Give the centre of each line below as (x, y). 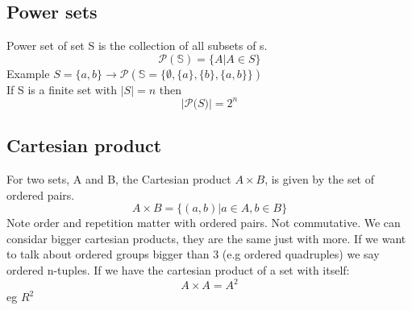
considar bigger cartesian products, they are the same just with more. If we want (206, 238)
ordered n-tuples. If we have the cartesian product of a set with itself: (178, 270)
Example (28, 73)
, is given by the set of (320, 179)
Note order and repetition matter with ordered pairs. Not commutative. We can (204, 223)
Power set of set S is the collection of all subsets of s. (137, 45)
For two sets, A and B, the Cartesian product (119, 179)
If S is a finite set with (62, 89)
